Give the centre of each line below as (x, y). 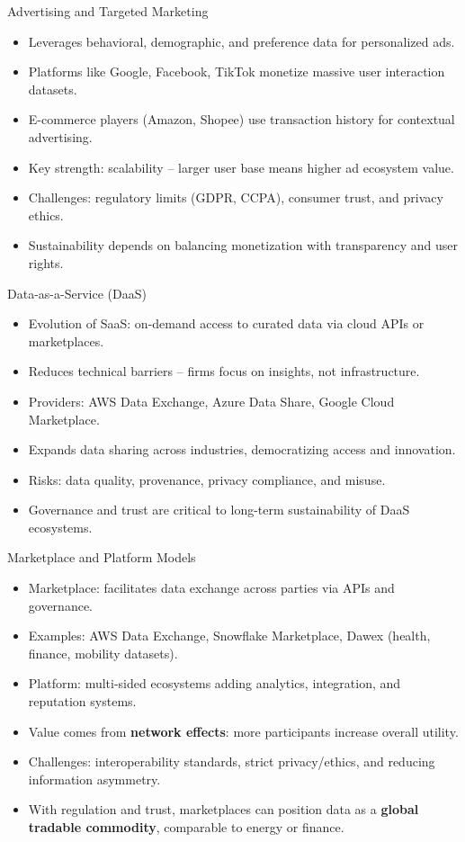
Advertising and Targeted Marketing (108, 11)
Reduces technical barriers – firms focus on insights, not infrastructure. (224, 371)
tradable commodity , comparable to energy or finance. (186, 827)
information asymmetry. (94, 779)
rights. (46, 262)
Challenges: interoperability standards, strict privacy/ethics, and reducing (232, 761)
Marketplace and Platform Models (102, 557)
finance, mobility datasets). (103, 653)
